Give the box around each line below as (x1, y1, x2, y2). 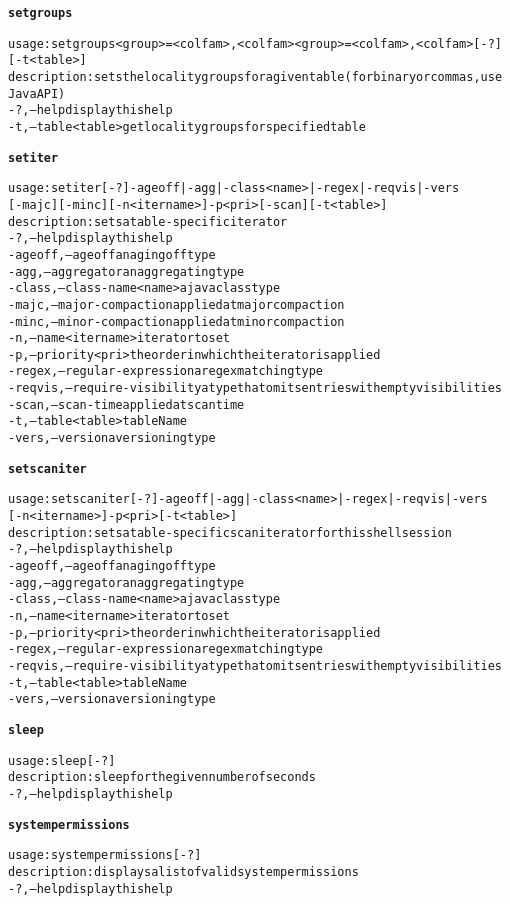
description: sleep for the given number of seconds (8, 770, 316, 785)
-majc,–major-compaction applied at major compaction (8, 297, 345, 312)
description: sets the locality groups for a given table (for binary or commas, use (8, 69, 503, 84)
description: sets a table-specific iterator (8, 214, 288, 229)
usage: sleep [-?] (8, 753, 116, 768)
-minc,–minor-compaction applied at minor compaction (8, 314, 345, 329)
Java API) (8, 86, 66, 101)
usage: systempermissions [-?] (8, 848, 202, 863)
